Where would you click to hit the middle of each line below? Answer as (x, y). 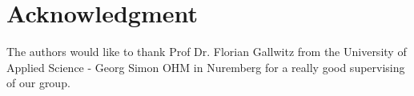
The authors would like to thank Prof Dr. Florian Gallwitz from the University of (207, 52)
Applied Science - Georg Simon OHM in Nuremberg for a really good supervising (206, 67)
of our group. (38, 83)
